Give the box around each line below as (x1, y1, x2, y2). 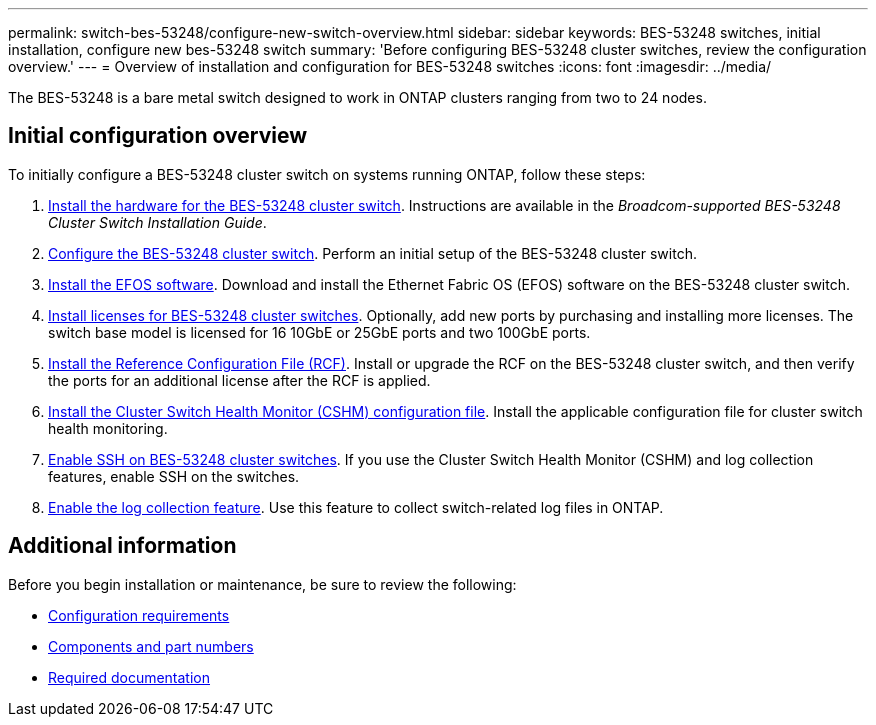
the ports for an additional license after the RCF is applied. (48, 371, 431, 389)
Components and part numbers (48, 637, 254, 655)
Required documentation (48, 668, 211, 686)
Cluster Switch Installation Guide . (48, 213, 267, 231)
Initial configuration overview (8, 123, 307, 149)
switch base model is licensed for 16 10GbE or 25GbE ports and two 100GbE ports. (48, 323, 591, 341)
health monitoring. (48, 419, 168, 437)
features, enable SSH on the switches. (48, 467, 300, 485)
